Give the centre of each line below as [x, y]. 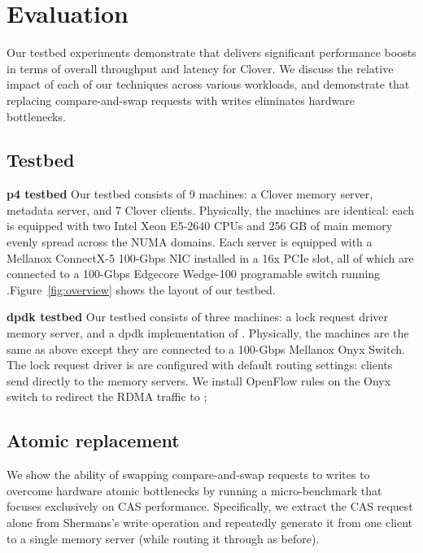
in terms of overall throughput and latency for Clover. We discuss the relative [200, 68]
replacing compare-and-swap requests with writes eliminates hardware [181, 100]
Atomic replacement [93, 440]
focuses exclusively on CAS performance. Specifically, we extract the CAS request [210, 506]
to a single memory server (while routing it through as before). [163, 538]
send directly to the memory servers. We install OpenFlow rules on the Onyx [199, 380]
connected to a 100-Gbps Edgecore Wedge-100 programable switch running [194, 274]
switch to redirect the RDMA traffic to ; [107, 396]
